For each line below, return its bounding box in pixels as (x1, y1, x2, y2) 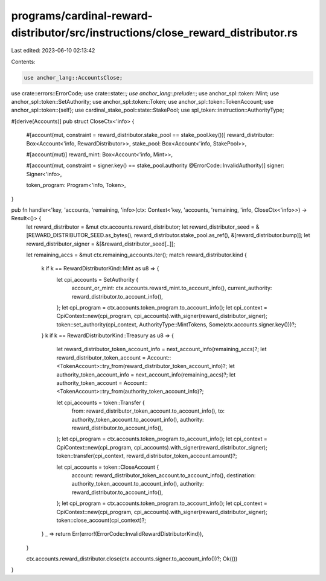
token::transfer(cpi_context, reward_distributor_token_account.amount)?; (56, 452, 237, 460)
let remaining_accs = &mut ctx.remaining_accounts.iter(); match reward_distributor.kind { (26, 251, 248, 258)
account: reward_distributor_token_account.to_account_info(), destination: (71, 471, 256, 479)
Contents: (11, 58, 36, 65)
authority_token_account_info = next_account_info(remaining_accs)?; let (56, 371, 236, 378)
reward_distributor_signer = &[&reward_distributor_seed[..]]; (26, 240, 175, 247)
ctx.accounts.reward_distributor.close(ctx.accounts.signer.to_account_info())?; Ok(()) (26, 555, 238, 562)
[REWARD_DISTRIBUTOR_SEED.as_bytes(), (26, 232, 133, 239)
